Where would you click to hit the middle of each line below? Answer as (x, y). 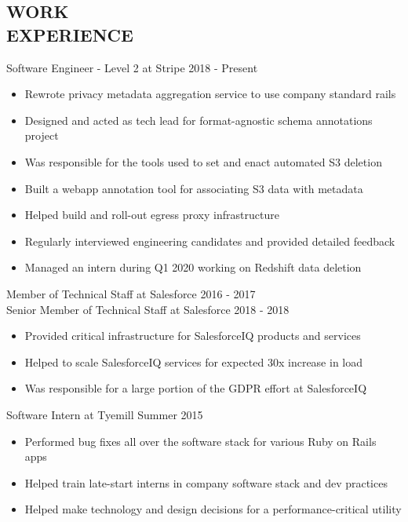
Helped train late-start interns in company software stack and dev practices (206, 482)
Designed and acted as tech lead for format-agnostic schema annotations (199, 120)
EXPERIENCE (70, 34)
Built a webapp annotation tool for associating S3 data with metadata (194, 188)
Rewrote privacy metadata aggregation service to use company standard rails (210, 94)
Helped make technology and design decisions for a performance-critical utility (213, 509)
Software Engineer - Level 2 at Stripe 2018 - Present (132, 67)
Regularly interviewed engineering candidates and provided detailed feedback (210, 241)
